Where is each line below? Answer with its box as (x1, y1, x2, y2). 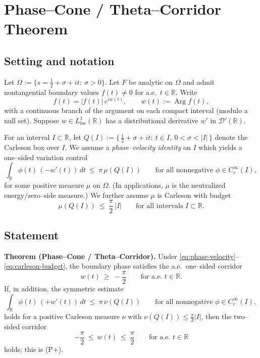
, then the (201, 311, 232, 322)
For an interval (4, 132, 50, 142)
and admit (183, 76, 215, 87)
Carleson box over (4, 142, 60, 152)
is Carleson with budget (157, 189, 231, 200)
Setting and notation (4, 53, 115, 68)
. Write (175, 86, 197, 97)
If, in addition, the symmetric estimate (4, 283, 124, 293)
